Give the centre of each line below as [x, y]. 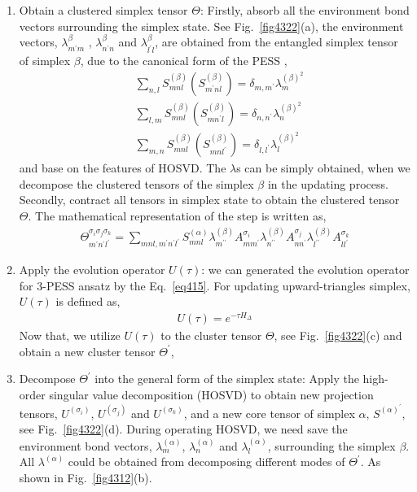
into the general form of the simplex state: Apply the [227, 379]
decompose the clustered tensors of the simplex [136, 183]
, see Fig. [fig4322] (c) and [338, 335]
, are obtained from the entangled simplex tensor [277, 42]
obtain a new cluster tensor [87, 351]
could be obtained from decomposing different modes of [206, 462]
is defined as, [88, 301]
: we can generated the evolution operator [305, 270]
